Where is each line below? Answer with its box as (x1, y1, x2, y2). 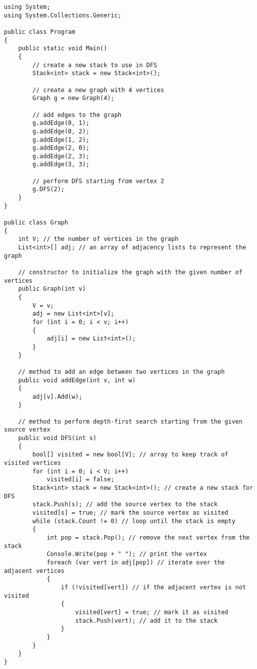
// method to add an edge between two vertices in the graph (18, 368, 225, 375)
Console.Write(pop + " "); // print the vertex (46, 551, 207, 558)
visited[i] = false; (46, 476, 114, 483)
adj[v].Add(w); (32, 393, 83, 400)
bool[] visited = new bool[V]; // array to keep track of (32, 451, 229, 458)
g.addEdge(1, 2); (32, 136, 89, 143)
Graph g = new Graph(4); (32, 95, 114, 102)
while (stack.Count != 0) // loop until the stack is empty (32, 517, 236, 525)
